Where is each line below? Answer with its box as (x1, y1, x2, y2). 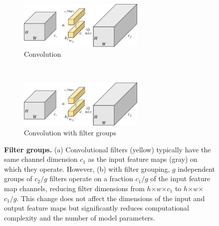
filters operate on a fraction (49, 173, 133, 184)
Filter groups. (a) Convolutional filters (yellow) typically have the (4, 144, 211, 154)
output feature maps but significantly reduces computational (4, 203, 189, 213)
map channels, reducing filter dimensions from (4, 183, 145, 193)
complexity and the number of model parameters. (4, 212, 155, 223)
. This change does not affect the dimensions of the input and (16, 193, 205, 203)
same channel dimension (4, 154, 78, 164)
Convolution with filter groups (24, 127, 116, 137)
